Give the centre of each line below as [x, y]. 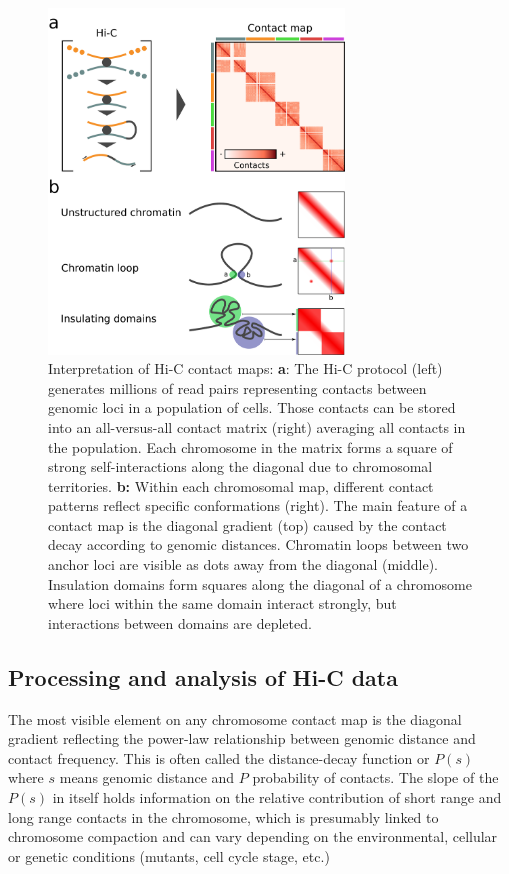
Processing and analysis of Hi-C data [203, 676]
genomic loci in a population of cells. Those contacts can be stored [252, 407]
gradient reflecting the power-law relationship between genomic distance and [242, 738]
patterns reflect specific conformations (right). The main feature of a [258, 505]
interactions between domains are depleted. [180, 622]
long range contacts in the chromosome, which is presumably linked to [223, 816]
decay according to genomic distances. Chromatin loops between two [258, 544]
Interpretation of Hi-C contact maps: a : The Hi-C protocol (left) [245, 368]
